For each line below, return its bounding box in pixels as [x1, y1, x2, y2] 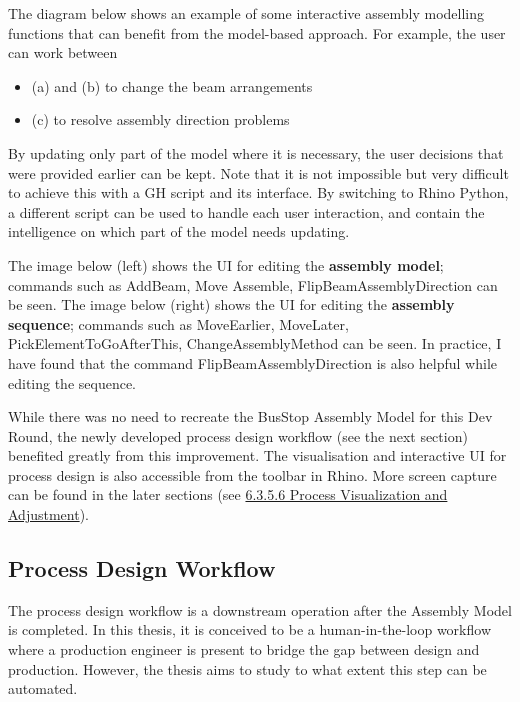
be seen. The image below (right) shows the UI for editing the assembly [8, 294, 455, 315]
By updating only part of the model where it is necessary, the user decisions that [8, 142, 504, 163]
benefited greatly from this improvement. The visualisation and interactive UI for [8, 445, 507, 466]
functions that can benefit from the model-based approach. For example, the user [8, 22, 506, 43]
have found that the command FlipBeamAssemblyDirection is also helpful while [8, 352, 497, 373]
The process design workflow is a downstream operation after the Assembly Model [8, 599, 512, 620]
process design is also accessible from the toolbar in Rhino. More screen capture [8, 464, 497, 485]
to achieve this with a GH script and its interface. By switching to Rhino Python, [8, 182, 509, 203]
